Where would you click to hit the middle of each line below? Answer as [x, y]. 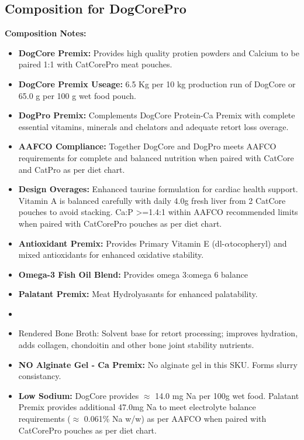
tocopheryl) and [258, 243]
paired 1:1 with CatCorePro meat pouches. [95, 64]
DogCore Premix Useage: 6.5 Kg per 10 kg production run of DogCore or [157, 83]
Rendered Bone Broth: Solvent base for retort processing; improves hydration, [158, 333]
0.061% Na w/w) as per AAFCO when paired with [175, 419]
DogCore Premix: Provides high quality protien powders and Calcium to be [159, 52]
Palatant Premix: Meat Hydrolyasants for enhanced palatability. [138, 294]
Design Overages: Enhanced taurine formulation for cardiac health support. [158, 189]
